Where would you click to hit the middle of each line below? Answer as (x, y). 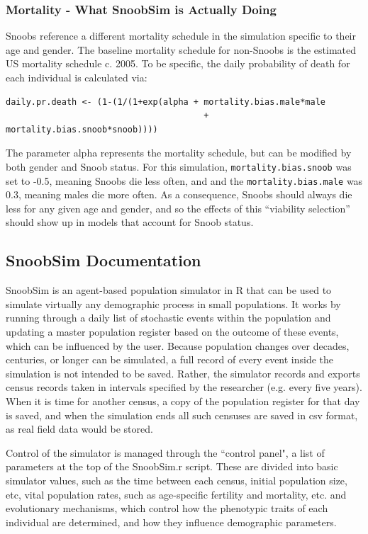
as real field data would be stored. (79, 429)
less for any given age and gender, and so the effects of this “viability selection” (178, 208)
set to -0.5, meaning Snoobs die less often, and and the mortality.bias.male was (184, 180)
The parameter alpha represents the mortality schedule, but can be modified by (179, 153)
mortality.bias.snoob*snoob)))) (82, 129)
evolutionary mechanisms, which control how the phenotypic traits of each (167, 508)
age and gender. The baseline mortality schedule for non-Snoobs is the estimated (181, 49)
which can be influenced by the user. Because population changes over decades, (178, 345)
